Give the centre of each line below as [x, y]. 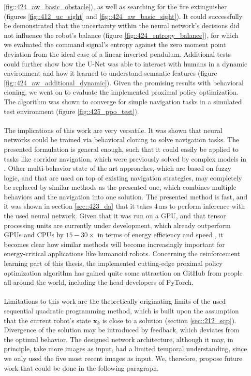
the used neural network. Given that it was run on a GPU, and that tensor [115, 216]
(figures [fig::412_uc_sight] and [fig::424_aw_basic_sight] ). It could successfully [123, 16]
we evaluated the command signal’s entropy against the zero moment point [115, 44]
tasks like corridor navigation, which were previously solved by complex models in [125, 158]
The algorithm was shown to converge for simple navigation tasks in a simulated [123, 101]
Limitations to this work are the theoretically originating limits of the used [115, 301]
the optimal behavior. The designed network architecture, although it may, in [118, 339]
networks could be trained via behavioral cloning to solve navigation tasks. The [122, 139]
